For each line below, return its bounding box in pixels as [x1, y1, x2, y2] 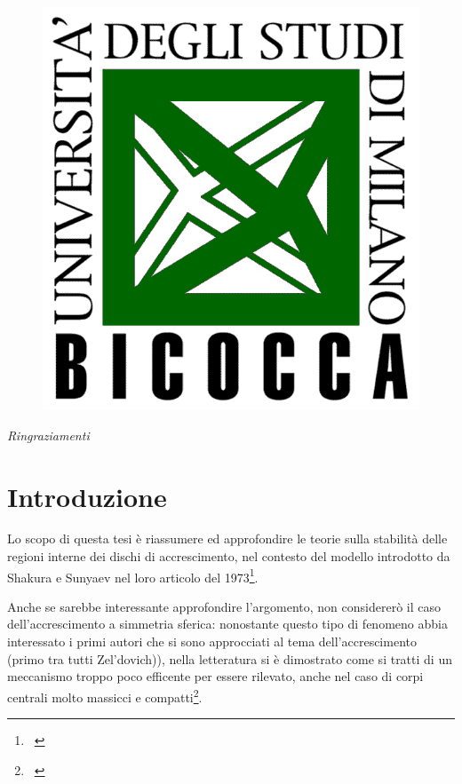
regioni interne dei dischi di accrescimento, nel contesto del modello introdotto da [7, 547, 450, 566]
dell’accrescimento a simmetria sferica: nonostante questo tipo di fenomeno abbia [7, 614, 448, 633]
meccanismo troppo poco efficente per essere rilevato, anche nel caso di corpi [7, 667, 424, 685]
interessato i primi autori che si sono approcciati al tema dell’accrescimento [7, 632, 417, 651]
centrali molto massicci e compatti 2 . [7, 685, 203, 706]
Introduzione [7, 478, 167, 514]
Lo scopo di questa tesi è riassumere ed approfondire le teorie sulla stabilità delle [7, 529, 448, 548]
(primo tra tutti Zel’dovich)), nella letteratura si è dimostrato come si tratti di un [7, 649, 452, 668]
